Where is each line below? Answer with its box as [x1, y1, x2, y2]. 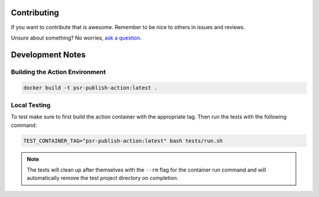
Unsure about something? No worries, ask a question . [11, 34, 142, 41]
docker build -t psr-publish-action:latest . [23, 84, 158, 91]
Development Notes [11, 50, 86, 60]
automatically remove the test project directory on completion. [27, 175, 178, 182]
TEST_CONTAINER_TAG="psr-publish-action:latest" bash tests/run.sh [23, 137, 223, 144]
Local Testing [11, 101, 51, 109]
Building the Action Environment [11, 68, 106, 76]
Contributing [11, 8, 59, 18]
